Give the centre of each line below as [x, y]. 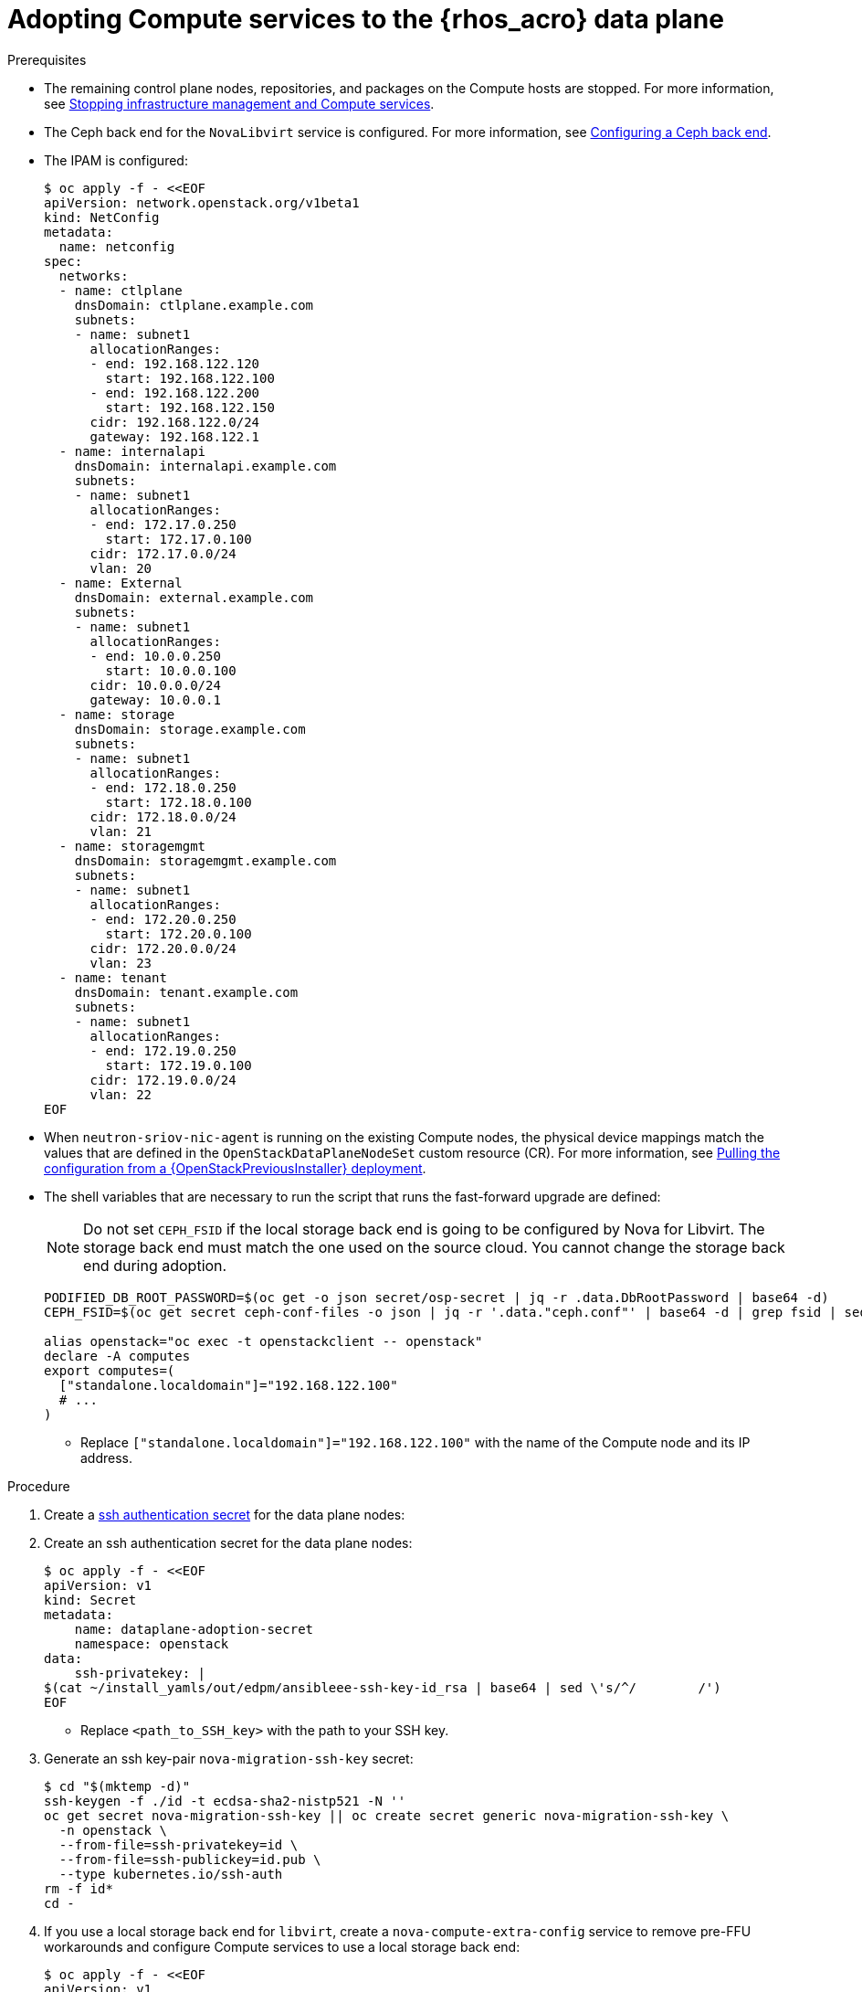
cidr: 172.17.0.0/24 [163, 553]
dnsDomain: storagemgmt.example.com [205, 860]
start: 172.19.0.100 [179, 1065]
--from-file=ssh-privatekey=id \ [179, 1844]
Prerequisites [47, 59]
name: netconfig [117, 246]
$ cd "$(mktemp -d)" [117, 1786]
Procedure [39, 1486]
